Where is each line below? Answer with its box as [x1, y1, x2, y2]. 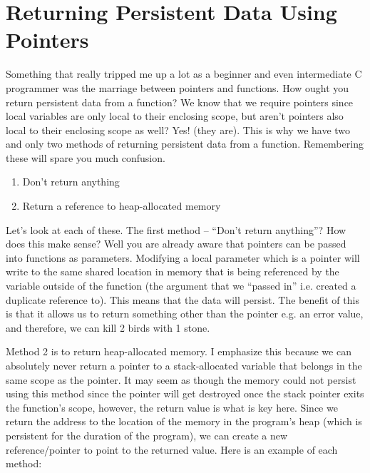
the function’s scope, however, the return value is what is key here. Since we [6, 400, 338, 414]
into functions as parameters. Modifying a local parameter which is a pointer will [6, 250, 360, 265]
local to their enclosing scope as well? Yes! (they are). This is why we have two [6, 122, 351, 137]
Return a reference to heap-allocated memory [22, 198, 221, 213]
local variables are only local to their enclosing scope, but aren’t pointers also [6, 108, 344, 123]
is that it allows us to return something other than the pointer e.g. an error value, [6, 306, 364, 321]
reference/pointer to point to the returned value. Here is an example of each [6, 442, 338, 457]
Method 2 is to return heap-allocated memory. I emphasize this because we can [6, 344, 351, 359]
